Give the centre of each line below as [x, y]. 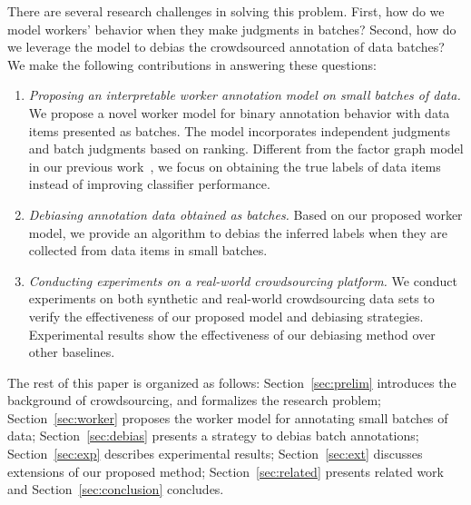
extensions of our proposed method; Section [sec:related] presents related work [226, 471]
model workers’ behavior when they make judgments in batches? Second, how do [232, 29]
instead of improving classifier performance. [149, 184]
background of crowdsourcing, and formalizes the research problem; [194, 400]
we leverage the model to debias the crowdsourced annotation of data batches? [226, 47]
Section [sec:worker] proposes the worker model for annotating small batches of [228, 417]
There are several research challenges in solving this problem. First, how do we [226, 11]
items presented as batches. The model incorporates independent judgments [239, 130]
